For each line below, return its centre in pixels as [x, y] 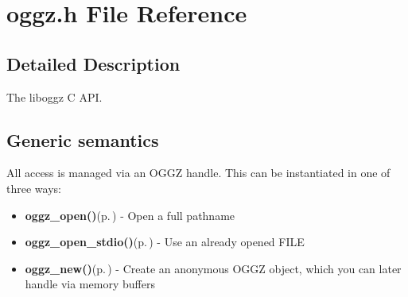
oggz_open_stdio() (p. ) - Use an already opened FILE [165, 242]
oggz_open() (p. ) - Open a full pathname [130, 215]
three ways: [34, 188]
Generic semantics [83, 139]
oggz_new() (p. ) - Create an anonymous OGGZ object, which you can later [213, 268]
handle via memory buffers [90, 284]
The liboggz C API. [54, 96]
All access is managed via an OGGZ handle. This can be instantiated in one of [198, 173]
